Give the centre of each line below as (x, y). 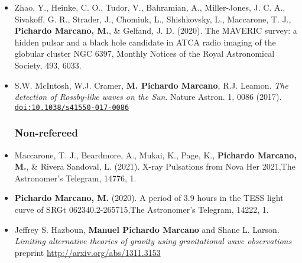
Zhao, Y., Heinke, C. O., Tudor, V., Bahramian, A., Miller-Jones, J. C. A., (150, 7)
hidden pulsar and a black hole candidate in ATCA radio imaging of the (145, 42)
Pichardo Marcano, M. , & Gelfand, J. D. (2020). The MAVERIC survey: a (156, 30)
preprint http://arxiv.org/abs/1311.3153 (87, 252)
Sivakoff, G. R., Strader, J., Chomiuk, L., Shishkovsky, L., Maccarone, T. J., (153, 19)
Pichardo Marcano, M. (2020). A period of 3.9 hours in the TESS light (149, 198)
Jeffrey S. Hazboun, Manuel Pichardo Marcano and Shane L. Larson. (147, 229)
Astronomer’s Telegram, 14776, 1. (75, 178)
